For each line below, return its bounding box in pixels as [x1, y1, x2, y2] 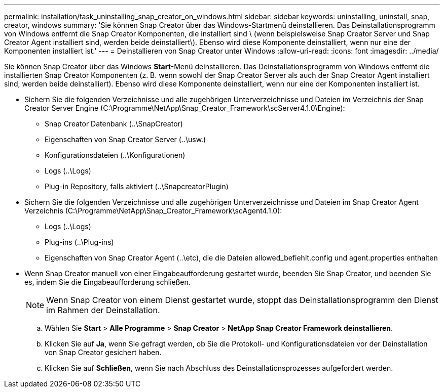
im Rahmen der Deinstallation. [46, 305, 160, 315]
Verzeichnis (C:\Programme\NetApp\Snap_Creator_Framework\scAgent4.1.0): [24, 206, 282, 215]
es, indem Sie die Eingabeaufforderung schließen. [24, 278, 191, 286]
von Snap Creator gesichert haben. [45, 348, 162, 357]
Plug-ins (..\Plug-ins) [45, 238, 114, 246]
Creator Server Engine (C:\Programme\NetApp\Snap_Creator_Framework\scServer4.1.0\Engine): [24, 104, 345, 112]
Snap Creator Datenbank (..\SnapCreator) [45, 119, 183, 128]
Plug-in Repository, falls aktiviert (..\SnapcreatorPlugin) [45, 182, 229, 191]
